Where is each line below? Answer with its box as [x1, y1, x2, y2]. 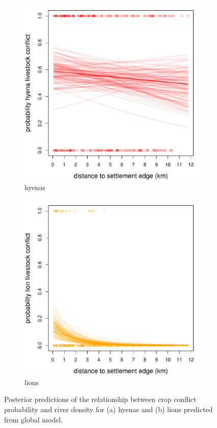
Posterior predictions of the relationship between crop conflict [4, 394, 197, 405]
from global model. [4, 414, 63, 424]
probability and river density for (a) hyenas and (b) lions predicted [4, 403, 213, 414]
